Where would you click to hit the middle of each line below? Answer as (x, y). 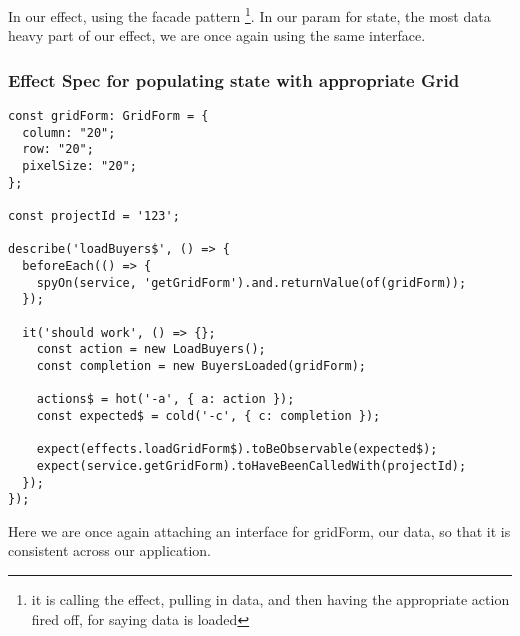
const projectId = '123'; (94, 216)
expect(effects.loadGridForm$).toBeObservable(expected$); (237, 449)
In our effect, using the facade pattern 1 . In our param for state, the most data (249, 14)
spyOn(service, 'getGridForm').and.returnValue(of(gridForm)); (251, 282)
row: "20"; (58, 149)
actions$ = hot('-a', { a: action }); (165, 399)
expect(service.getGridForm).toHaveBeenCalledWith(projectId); (251, 465)
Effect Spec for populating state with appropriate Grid (234, 79)
